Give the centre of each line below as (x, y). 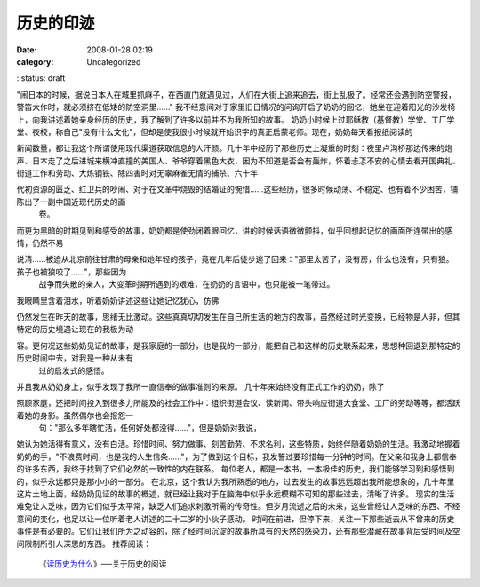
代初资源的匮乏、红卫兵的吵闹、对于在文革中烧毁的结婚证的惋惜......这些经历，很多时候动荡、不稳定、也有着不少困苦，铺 (237, 189)
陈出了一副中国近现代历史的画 (71, 202)
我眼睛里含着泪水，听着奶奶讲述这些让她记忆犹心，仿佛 (118, 300)
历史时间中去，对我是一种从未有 (75, 358)
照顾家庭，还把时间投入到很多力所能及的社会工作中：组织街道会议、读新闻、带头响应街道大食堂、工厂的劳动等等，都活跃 (238, 403)
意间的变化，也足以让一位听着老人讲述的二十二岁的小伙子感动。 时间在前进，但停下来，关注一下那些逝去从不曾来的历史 (236, 519)
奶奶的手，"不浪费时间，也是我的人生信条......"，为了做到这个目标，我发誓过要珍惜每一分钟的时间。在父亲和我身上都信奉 (237, 456)
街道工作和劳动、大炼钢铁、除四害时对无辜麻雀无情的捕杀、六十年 (137, 173)
